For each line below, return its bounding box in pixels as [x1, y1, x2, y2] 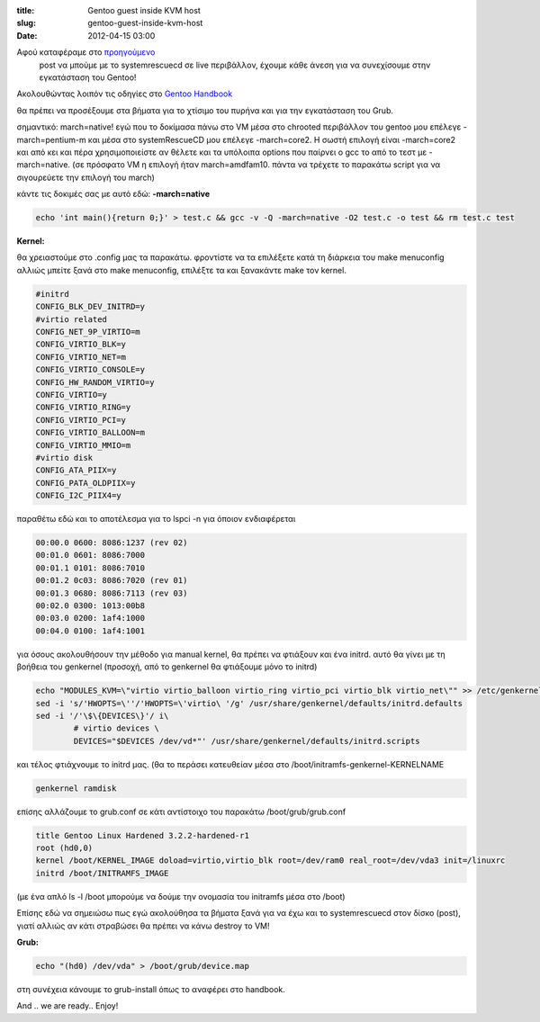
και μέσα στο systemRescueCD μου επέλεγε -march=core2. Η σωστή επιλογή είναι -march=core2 [87, 134, 456, 145]
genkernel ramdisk [35, 783, 117, 793]
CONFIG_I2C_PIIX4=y [35, 490, 121, 501]
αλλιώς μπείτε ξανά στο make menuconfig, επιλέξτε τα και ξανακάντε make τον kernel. [16, 264, 346, 275]
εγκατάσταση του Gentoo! [39, 72, 137, 83]
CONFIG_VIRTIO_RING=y [35, 402, 131, 413]
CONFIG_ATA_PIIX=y [35, 465, 117, 476]
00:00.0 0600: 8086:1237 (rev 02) [35, 538, 188, 548]
